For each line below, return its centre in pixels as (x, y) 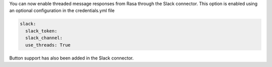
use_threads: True (48, 45)
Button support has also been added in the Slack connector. (72, 58)
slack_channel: (44, 38)
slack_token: (41, 31)
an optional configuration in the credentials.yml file (62, 10)
